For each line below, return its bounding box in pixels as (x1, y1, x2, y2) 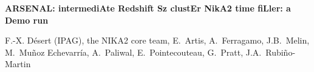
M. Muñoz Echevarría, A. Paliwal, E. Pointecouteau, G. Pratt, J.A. (5, 45, 262, 58)
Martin (5, 57, 31, 70)
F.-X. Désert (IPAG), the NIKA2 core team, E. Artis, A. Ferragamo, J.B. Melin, (5, 34, 310, 47)
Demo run (5, 13, 49, 26)
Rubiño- (265, 45, 296, 58)
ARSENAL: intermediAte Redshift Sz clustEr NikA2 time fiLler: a (5, 2, 291, 14)
